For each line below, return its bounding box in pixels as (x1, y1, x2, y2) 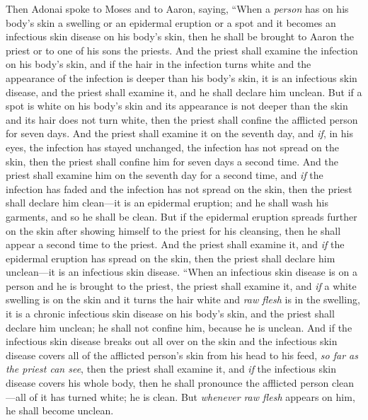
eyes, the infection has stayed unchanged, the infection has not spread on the (6, 139, 339, 154)
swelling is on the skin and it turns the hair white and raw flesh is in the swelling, (6, 292, 360, 307)
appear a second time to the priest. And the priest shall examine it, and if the (6, 237, 345, 252)
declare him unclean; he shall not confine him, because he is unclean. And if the (6, 320, 352, 334)
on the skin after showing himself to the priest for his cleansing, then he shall (6, 223, 341, 238)
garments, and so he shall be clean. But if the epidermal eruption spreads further (6, 209, 357, 223)
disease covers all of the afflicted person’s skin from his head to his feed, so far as (6, 347, 358, 362)
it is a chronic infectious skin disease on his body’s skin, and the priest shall (6, 306, 335, 321)
